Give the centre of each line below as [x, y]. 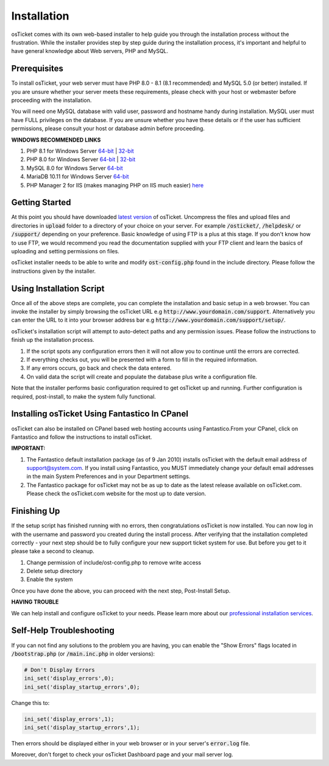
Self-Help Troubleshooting [63, 631]
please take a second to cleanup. [53, 551]
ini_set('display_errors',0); [69, 678]
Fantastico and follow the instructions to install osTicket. [82, 437]
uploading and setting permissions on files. [65, 251]
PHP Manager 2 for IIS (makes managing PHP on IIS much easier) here [115, 185]
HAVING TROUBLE [35, 602]
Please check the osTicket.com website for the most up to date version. [116, 494]
